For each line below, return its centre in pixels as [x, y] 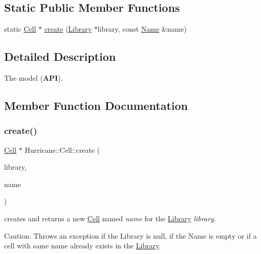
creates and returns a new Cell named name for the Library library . [110, 218]
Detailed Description [60, 56]
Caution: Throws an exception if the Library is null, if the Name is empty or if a [130, 235]
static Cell [20, 29]
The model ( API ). [34, 78]
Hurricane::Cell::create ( [62, 149]
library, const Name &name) [142, 29]
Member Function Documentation [96, 105]
